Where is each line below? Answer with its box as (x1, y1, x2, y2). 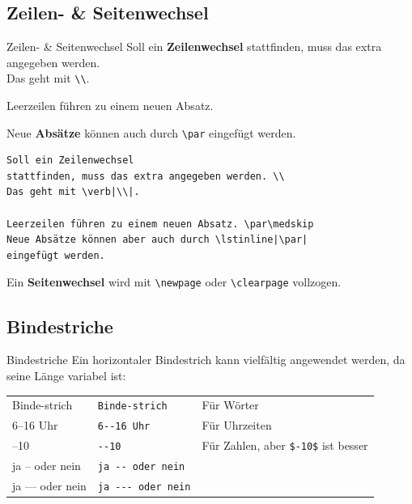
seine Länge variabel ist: (6, 366, 126, 383)
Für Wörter (202, 396, 259, 413)
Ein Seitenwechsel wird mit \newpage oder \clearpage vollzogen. (6, 273, 342, 290)
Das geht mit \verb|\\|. (6, 186, 140, 198)
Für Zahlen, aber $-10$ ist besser (202, 437, 368, 454)
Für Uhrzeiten (202, 417, 272, 434)
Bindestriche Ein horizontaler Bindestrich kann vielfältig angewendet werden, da (6, 351, 406, 368)
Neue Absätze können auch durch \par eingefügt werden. (6, 124, 296, 141)
